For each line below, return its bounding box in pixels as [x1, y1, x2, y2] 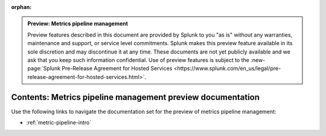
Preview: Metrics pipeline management [27, 20, 128, 27]
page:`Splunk [27, 65, 61, 72]
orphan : [11, 4, 32, 10]
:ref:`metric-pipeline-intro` [26, 119, 92, 126]
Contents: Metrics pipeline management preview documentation [11, 92, 260, 102]
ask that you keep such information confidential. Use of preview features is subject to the [27, 56, 250, 63]
